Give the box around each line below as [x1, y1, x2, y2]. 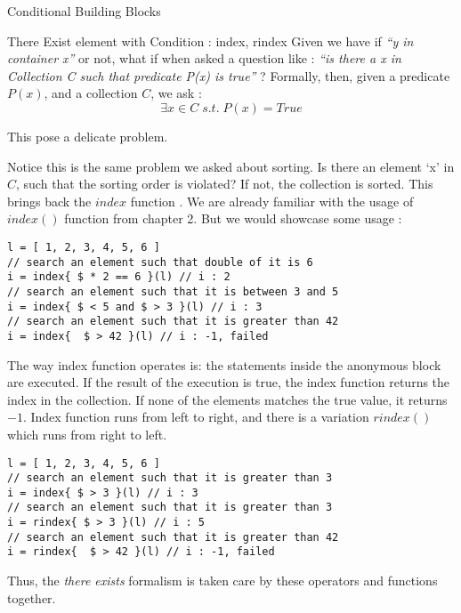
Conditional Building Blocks [7, 2, 161, 20]
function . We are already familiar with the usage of [130, 191, 414, 210]
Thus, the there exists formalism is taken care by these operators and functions [7, 571, 438, 590]
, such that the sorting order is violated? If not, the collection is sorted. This [16, 174, 433, 193]
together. [7, 588, 56, 607]
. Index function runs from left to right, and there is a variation [22, 407, 369, 426]
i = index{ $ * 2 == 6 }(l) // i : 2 [7, 270, 230, 284]
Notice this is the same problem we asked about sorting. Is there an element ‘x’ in [7, 157, 455, 175]
